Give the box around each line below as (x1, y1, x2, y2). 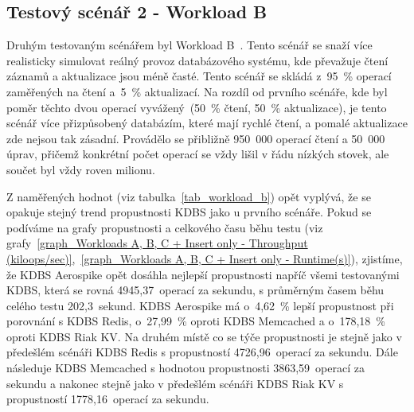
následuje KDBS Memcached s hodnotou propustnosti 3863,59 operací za (6, 360, 365, 376)
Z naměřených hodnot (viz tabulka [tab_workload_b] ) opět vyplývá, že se (6, 188, 371, 204)
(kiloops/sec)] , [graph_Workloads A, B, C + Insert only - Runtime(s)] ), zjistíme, (6, 250, 403, 266)
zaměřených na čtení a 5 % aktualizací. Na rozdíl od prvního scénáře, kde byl (6, 83, 388, 99)
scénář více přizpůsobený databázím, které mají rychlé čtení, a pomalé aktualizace (6, 115, 408, 131)
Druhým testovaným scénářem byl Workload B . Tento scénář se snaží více (6, 37, 373, 53)
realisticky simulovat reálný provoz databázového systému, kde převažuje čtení (6, 52, 389, 68)
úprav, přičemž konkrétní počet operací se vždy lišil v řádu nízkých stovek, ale (6, 146, 389, 162)
